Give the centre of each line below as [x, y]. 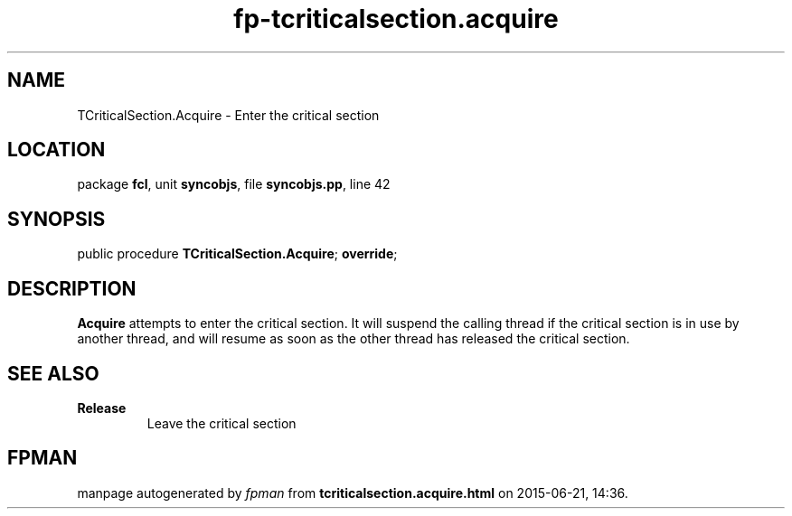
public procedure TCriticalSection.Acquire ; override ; [237, 254]
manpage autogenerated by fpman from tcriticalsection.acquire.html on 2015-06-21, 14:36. [353, 493]
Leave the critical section [222, 423]
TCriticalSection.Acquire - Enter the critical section [228, 115]
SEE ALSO [53, 373]
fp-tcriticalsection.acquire [396, 19]
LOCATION [57, 150]
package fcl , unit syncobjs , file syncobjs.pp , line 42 [234, 184]
